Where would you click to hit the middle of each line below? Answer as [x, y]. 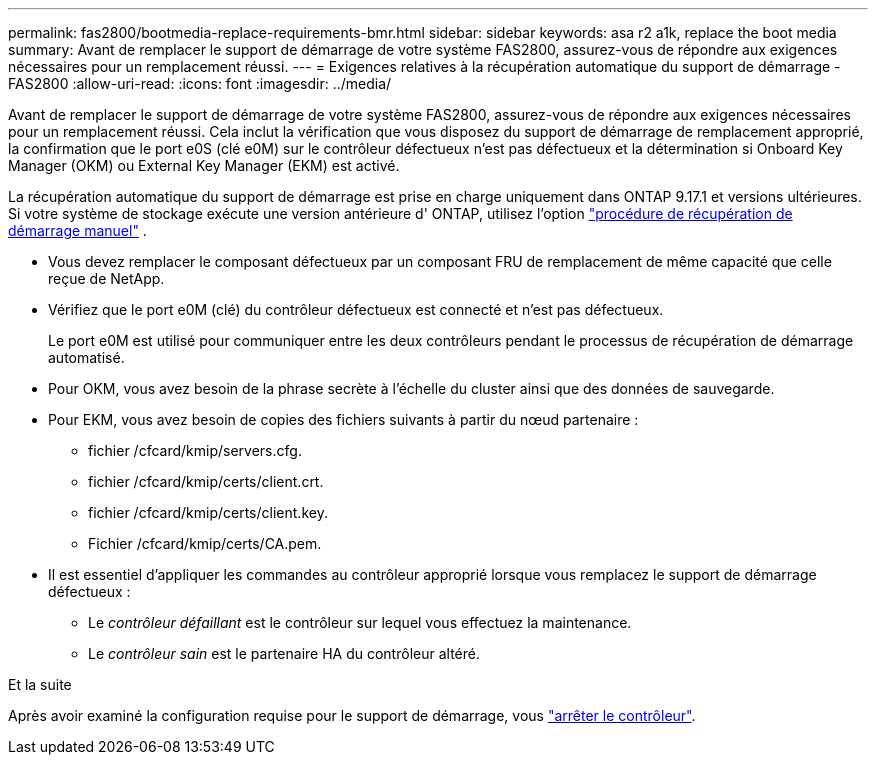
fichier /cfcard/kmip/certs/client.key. [208, 512]
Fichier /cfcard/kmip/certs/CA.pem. [205, 543]
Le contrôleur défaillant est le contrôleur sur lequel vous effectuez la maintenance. [360, 622]
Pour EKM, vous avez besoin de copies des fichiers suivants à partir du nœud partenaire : [343, 419]
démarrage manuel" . [77, 230]
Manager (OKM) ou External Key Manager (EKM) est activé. [204, 165]
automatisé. [86, 357]
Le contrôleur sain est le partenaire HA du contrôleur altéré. [284, 653]
